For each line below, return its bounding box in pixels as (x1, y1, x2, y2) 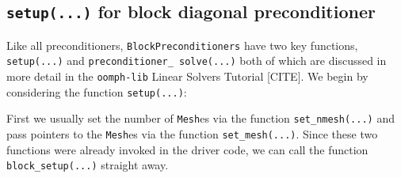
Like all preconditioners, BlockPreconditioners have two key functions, (6, 36, 358, 53)
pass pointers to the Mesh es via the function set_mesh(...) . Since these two (6, 126, 378, 142)
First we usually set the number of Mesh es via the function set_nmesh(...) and (6, 110, 395, 127)
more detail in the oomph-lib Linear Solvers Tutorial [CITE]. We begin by (6, 68, 369, 85)
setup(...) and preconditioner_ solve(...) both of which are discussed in (6, 52, 387, 69)
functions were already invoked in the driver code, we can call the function (6, 141, 369, 157)
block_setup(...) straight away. (6, 157, 169, 173)
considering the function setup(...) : (6, 83, 187, 100)
